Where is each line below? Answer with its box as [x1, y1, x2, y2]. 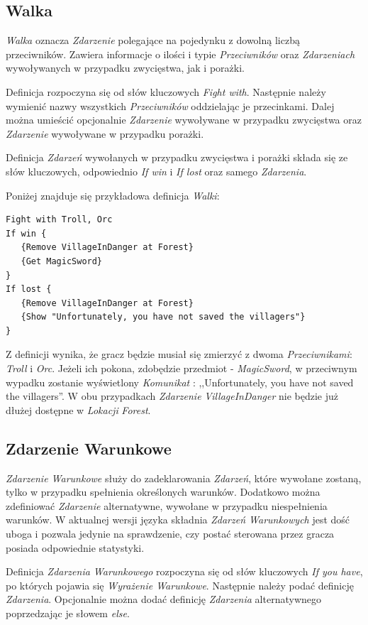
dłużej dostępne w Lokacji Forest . [6, 402, 151, 417]
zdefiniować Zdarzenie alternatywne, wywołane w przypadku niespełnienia [6, 498, 328, 513]
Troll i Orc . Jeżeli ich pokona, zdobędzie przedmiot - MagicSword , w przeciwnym [6, 361, 357, 376]
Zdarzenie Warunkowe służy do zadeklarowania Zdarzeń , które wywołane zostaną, [6, 470, 362, 485]
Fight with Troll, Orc [6, 214, 113, 225]
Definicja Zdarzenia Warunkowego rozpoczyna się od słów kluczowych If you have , [6, 564, 363, 579]
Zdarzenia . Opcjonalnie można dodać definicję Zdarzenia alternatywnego [6, 592, 321, 607]
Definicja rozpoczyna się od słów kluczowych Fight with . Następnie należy [6, 84, 326, 99]
